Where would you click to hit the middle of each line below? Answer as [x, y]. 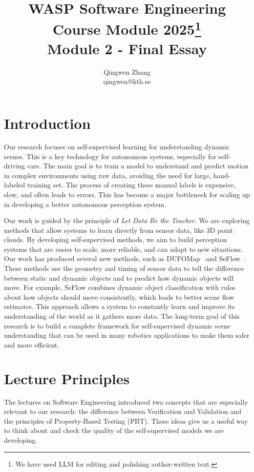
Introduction [47, 123]
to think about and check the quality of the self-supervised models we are [114, 430]
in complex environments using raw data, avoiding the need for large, [107, 175]
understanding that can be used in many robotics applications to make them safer [127, 335]
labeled [15, 185]
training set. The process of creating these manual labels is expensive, [131, 185]
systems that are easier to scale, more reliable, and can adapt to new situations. [123, 249]
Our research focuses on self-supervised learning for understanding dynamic [117, 146]
